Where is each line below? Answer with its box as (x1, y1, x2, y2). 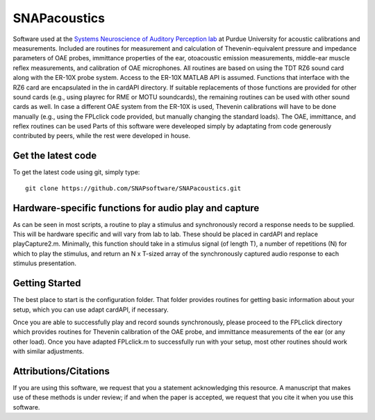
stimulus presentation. (12, 259, 76, 267)
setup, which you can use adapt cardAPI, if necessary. (12, 305, 169, 314)
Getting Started (12, 278, 81, 289)
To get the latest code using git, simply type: (12, 168, 140, 176)
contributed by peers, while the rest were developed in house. (12, 132, 191, 140)
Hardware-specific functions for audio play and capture (12, 202, 260, 214)
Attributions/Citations (12, 365, 110, 377)
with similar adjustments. (12, 347, 85, 355)
